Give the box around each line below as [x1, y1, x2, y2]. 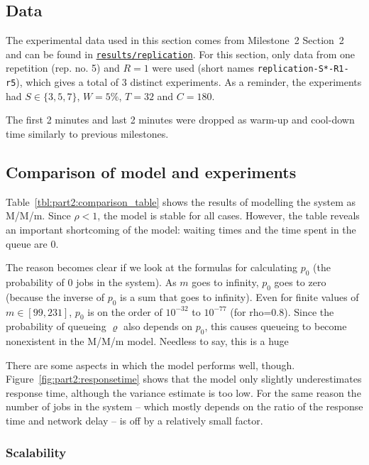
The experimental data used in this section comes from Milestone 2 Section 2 [6, 33, 344, 48]
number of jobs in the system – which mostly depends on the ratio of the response [6, 399, 363, 414]
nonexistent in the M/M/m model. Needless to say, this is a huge [6, 334, 289, 349]
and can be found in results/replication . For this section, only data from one [6, 46, 355, 61]
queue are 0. [6, 236, 59, 251]
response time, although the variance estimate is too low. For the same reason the [6, 385, 361, 400]
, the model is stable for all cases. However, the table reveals [97, 208, 360, 223]
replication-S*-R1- [257, 64, 349, 75]
